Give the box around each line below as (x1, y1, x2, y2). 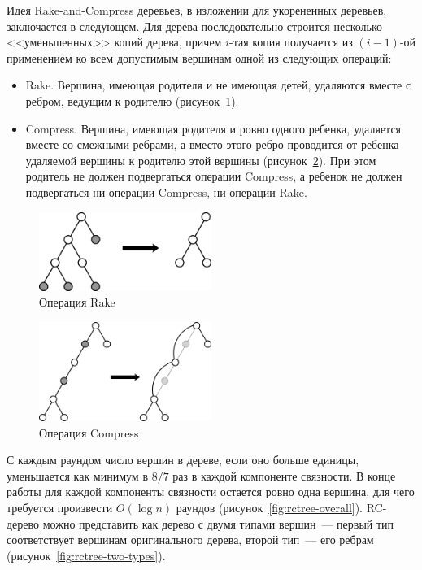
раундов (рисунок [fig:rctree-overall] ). (176, 498, 363, 516)
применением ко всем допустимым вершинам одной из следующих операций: (7, 49, 392, 66)
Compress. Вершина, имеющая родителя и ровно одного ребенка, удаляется (25, 120, 402, 137)
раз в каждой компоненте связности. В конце (172, 467, 396, 484)
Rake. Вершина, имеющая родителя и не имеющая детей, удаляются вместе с (25, 76, 411, 94)
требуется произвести (7, 498, 113, 516)
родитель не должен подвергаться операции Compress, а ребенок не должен (25, 168, 402, 185)
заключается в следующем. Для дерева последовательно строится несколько (7, 17, 383, 34)
